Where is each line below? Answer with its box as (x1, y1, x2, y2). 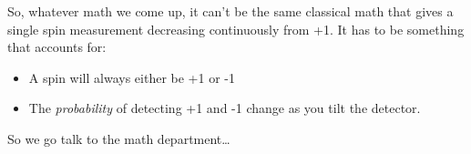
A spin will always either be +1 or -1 (28, 67, 235, 87)
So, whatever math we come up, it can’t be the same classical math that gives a (7, 2, 454, 20)
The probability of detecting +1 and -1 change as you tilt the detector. (28, 98, 421, 118)
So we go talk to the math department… (7, 128, 230, 148)
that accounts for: (7, 37, 107, 56)
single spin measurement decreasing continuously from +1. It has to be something (7, 19, 465, 38)
